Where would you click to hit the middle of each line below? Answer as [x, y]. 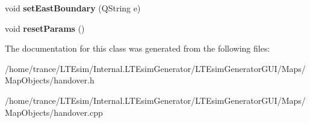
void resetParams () [45, 28]
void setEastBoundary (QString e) [73, 8]
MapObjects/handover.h [50, 80]
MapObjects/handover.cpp [54, 112]
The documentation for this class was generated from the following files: [138, 48]
